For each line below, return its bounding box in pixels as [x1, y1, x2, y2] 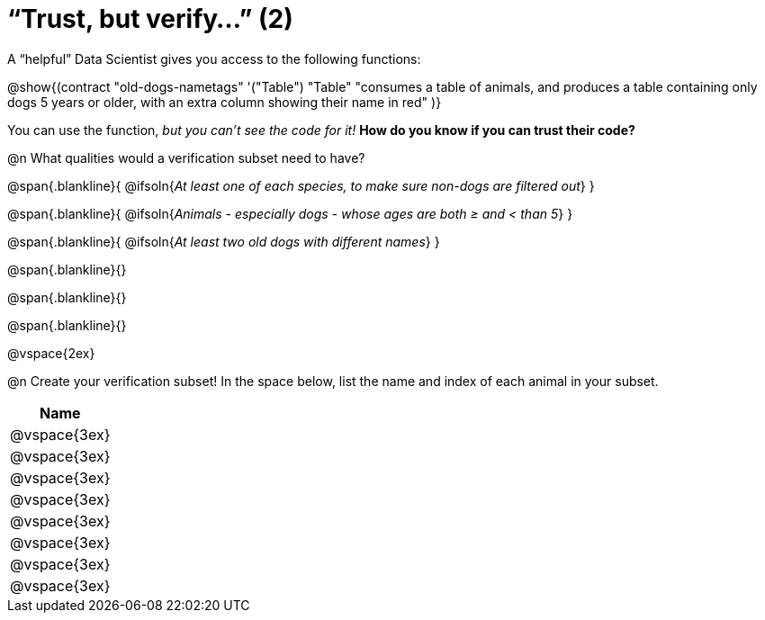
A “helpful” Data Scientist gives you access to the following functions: [7, 50, 421, 67]
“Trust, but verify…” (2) [7, 4, 293, 34]
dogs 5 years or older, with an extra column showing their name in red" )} [7, 94, 442, 110]
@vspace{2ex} [7, 345, 95, 361]
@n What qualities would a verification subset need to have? [7, 149, 365, 166]
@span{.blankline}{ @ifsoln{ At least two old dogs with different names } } [7, 233, 440, 249]
